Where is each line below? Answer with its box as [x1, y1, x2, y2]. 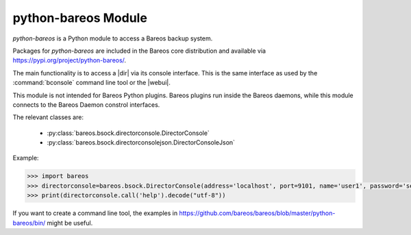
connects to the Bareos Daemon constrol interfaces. [12, 100, 160, 109]
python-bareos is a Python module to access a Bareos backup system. [12, 34, 213, 42]
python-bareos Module [12, 10, 147, 25]
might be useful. [47, 219, 93, 227]
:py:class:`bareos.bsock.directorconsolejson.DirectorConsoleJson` [47, 138, 236, 147]
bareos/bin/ [12, 219, 46, 227]
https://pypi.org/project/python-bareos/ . [12, 56, 127, 64]
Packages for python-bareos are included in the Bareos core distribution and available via [12, 47, 266, 55]
